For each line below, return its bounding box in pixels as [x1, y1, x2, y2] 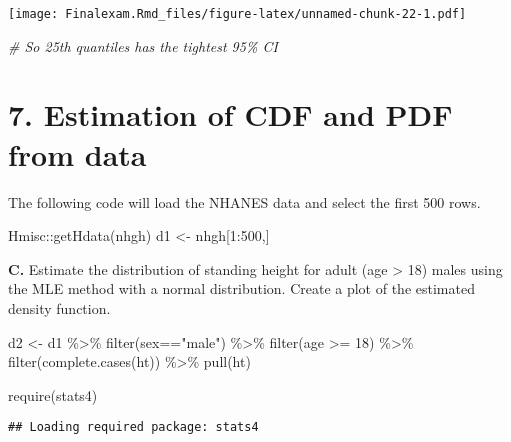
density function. [8, 297, 111, 318]
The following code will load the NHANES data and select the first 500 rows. [8, 191, 481, 212]
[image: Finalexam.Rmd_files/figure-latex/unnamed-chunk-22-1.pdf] [8, 7, 467, 21]
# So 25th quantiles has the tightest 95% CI [8, 35, 278, 56]
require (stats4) [8, 384, 98, 405]
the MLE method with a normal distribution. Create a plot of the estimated [8, 278, 475, 299]
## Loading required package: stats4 [8, 420, 259, 435]
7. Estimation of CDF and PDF [8, 94, 453, 135]
